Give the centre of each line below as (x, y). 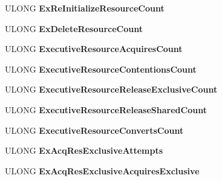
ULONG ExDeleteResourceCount (74, 28)
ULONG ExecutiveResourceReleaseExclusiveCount (111, 89)
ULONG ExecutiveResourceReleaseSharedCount (106, 109)
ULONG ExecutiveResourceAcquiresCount (94, 49)
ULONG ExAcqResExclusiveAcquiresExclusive (102, 170)
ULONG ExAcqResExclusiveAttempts (84, 150)
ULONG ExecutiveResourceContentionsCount (101, 69)
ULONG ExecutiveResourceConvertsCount (94, 130)
